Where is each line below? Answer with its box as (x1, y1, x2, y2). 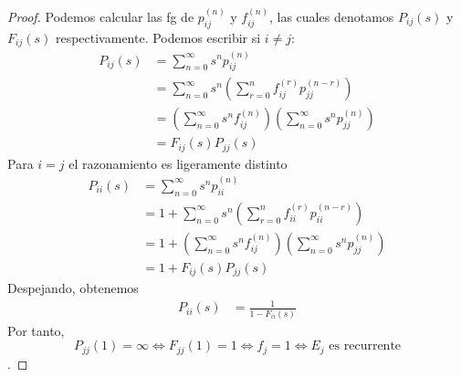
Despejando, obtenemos (7, 278, 139, 298)
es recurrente (329, 340, 402, 353)
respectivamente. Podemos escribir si (55, 27, 261, 47)
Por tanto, (7, 320, 65, 340)
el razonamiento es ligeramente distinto (68, 153, 288, 173)
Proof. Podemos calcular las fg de (7, 6, 194, 26)
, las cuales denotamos (269, 6, 394, 26)
